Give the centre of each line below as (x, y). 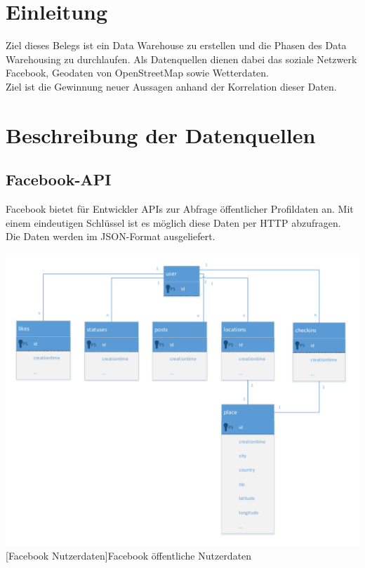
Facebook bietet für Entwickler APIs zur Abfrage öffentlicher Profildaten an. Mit (180, 209)
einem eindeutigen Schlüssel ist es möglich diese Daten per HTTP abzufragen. (173, 222)
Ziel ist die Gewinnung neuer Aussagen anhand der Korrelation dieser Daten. (171, 86)
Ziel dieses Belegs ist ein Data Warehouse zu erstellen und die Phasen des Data (176, 45)
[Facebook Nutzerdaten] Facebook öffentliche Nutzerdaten (129, 555)
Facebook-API (59, 179)
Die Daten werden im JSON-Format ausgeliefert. (111, 236)
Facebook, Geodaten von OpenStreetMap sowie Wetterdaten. (137, 73)
